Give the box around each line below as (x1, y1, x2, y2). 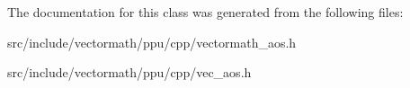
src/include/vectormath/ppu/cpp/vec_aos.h (7, 63, 252, 82)
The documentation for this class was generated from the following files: (7, 3, 404, 21)
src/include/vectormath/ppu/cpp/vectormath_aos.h (7, 32, 297, 51)
